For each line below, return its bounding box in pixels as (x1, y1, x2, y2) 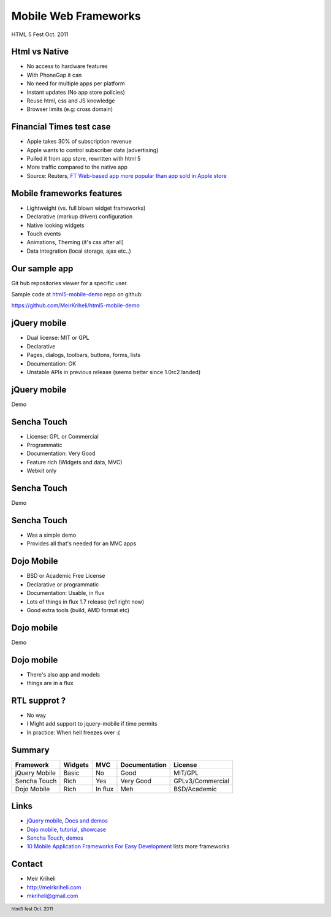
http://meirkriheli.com (26, 883, 82, 891)
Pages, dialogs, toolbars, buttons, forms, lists (26, 351, 141, 359)
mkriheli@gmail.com (26, 892, 78, 900)
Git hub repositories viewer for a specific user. (11, 279, 128, 286)
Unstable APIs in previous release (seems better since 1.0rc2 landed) (26, 368, 201, 375)
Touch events (26, 230, 61, 237)
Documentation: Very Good (26, 450, 96, 457)
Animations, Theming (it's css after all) (26, 239, 124, 246)
